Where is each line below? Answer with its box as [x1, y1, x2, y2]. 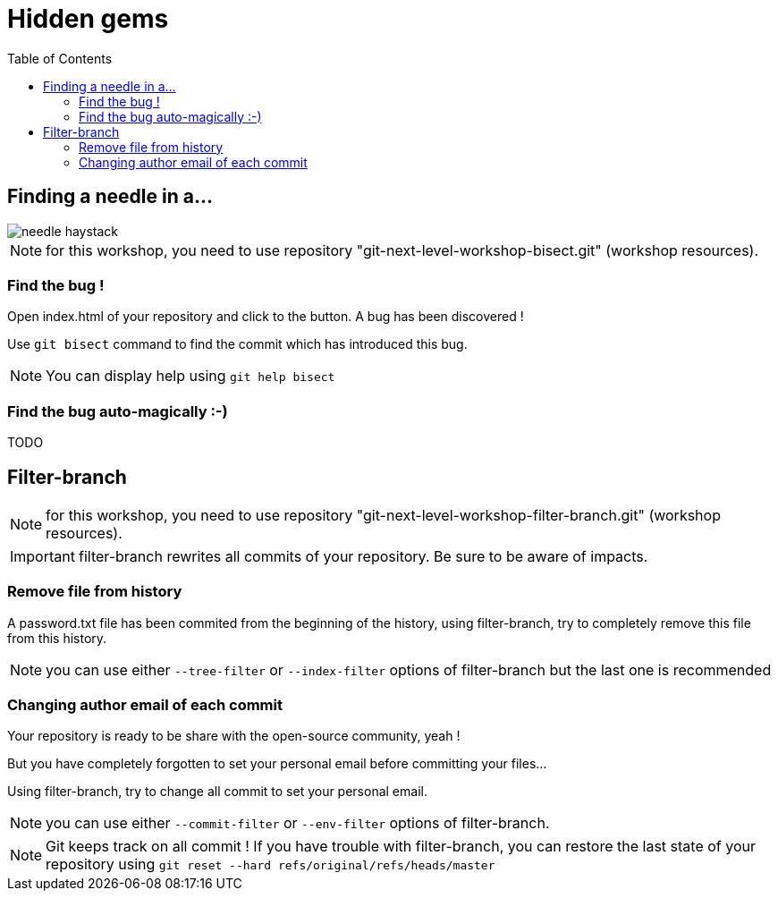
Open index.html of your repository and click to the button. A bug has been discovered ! [7, 309, 524, 325]
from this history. [7, 630, 107, 646]
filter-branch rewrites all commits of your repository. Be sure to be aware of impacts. [78, 546, 648, 565]
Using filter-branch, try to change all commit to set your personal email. [7, 784, 427, 800]
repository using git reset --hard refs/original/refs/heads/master [46, 855, 495, 874]
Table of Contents [7, 50, 113, 66]
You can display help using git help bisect [46, 367, 335, 385]
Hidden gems [7, 4, 169, 34]
